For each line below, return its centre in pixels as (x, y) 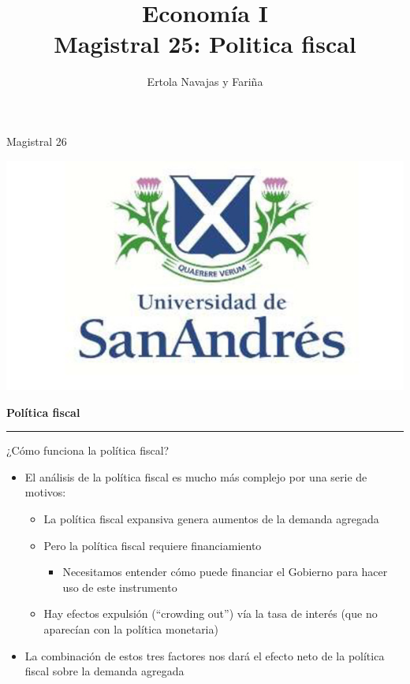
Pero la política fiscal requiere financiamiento (153, 545)
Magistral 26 (37, 141)
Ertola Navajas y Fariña (205, 82)
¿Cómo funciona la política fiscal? (88, 450)
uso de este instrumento (120, 587)
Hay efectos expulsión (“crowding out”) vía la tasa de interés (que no (211, 613)
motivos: (45, 492)
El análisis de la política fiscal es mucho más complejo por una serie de (196, 476)
